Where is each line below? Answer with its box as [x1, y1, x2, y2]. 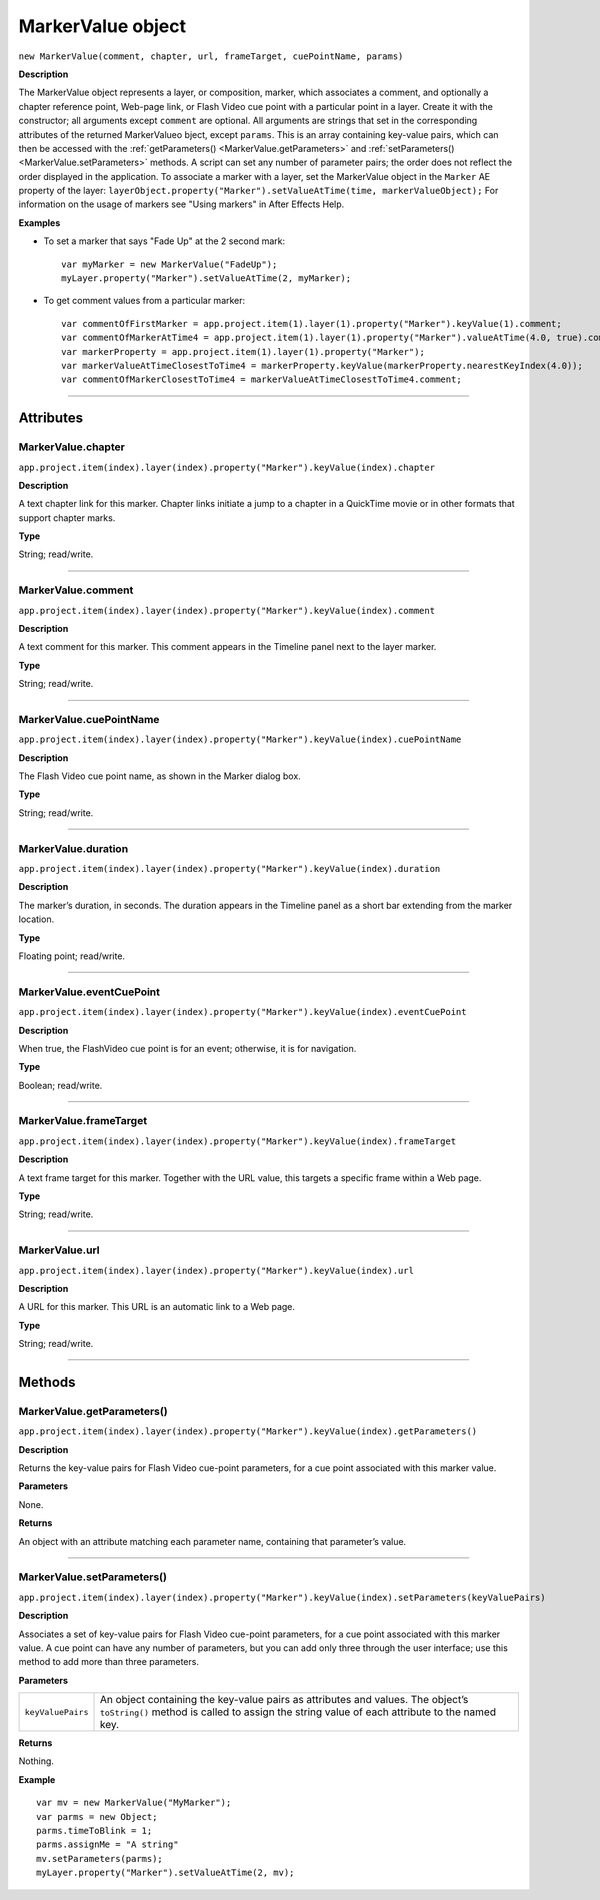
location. [18, 913, 55, 925]
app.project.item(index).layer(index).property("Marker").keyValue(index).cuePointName [18, 734, 462, 745]
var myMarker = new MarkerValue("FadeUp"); [61, 258, 278, 270]
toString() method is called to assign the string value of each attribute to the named [99, 1705, 497, 1719]
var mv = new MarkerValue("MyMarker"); [36, 1797, 232, 1809]
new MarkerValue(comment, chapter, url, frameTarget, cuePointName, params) [18, 50, 404, 62]
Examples [18, 216, 61, 229]
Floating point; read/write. [18, 950, 125, 962]
